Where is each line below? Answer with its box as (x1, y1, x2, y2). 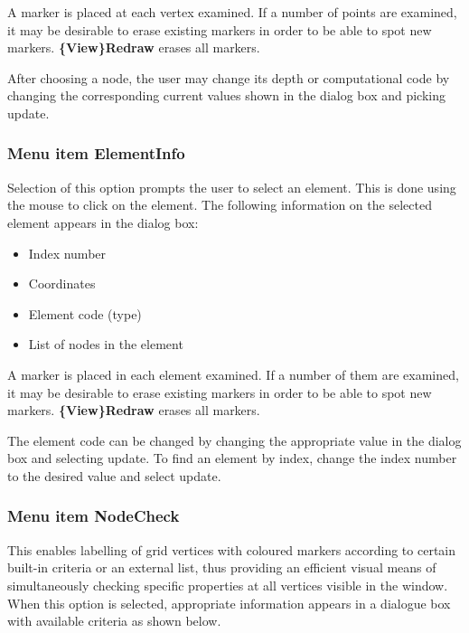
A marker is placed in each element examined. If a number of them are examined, (7, 364, 459, 383)
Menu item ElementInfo (7, 142, 185, 165)
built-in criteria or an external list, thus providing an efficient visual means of (7, 558, 436, 577)
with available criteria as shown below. (7, 611, 221, 630)
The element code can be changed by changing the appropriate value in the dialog (7, 430, 462, 449)
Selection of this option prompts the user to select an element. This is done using (7, 177, 456, 196)
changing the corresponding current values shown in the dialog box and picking (7, 86, 446, 105)
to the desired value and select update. (7, 466, 221, 485)
